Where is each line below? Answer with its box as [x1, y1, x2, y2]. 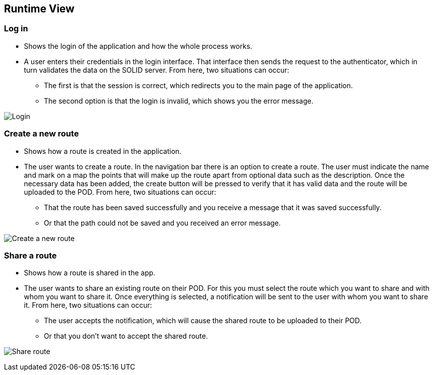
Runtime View [4, 2, 75, 15]
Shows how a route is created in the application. [24, 146, 182, 155]
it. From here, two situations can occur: [24, 301, 152, 310]
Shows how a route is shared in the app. [24, 268, 155, 277]
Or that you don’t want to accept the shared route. [44, 332, 208, 341]
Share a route [4, 250, 57, 260]
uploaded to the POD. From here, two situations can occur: [24, 187, 216, 196]
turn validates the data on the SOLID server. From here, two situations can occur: [24, 65, 289, 74]
